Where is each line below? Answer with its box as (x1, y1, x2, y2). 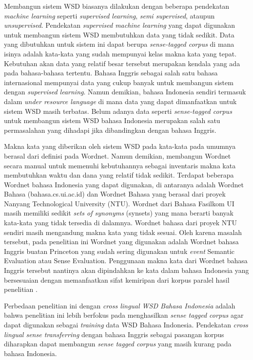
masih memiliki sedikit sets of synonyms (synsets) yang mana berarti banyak (4, 208, 234, 218)
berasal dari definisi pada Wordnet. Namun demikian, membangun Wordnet (4, 150, 231, 161)
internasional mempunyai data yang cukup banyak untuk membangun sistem (4, 77, 234, 87)
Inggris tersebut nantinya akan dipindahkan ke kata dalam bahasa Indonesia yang (4, 265, 249, 275)
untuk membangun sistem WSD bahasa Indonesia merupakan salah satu (4, 115, 220, 126)
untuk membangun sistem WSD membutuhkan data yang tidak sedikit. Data (4, 29, 234, 39)
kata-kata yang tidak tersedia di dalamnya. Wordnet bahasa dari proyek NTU (4, 217, 237, 228)
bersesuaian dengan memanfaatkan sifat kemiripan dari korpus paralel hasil (4, 274, 230, 285)
